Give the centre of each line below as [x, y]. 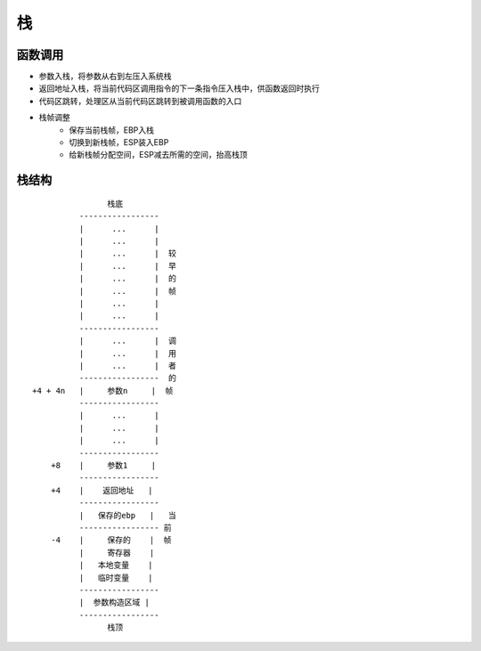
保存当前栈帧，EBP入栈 [112, 130]
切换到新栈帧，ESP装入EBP [119, 142]
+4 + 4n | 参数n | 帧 [103, 391]
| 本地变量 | [116, 565]
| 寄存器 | [117, 553]
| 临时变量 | [116, 578]
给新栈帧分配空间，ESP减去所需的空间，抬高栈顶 [159, 155]
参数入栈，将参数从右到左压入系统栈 [105, 77]
